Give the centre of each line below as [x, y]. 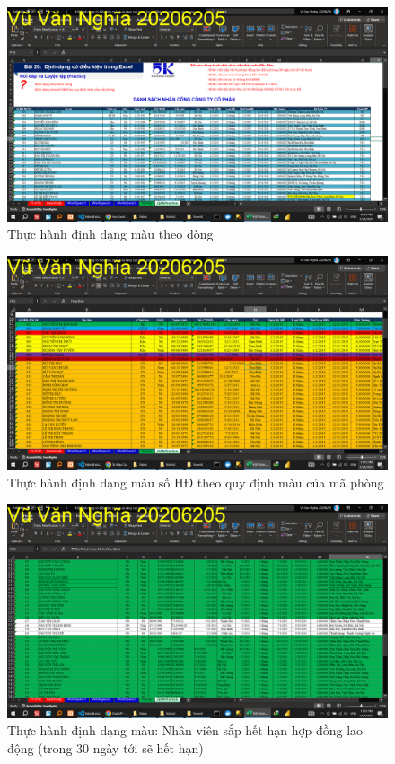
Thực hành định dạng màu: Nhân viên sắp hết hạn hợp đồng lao [185, 730]
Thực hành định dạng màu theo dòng [110, 234]
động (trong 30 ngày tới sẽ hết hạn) [105, 748]
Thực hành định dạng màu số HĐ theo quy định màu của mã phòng [196, 482]
